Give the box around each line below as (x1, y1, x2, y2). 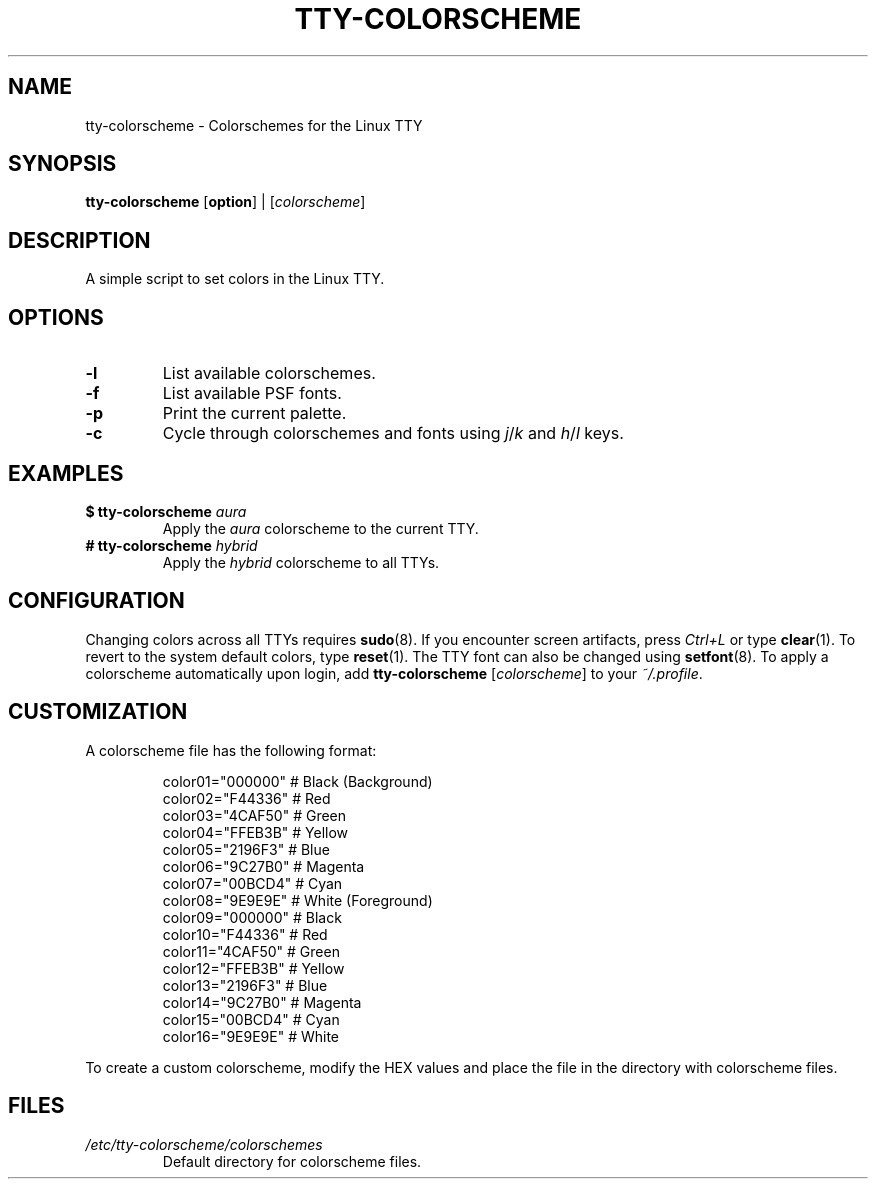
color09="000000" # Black (162, 908, 342, 926)
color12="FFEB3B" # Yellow (162, 959, 345, 977)
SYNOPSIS (8, 151, 117, 177)
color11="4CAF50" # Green (162, 942, 340, 960)
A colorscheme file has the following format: (85, 741, 377, 759)
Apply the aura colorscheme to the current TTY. (162, 519, 479, 537)
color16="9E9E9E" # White (162, 1027, 340, 1045)
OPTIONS (8, 304, 104, 330)
